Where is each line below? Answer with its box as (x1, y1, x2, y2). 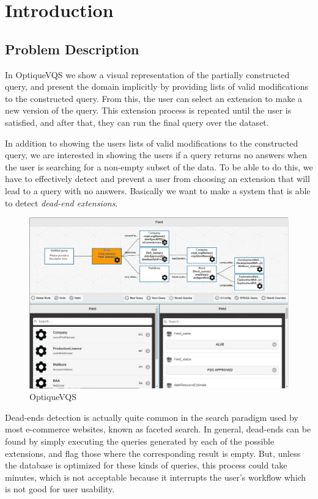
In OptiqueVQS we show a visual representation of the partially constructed (5, 68, 290, 81)
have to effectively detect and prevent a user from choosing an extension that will (5, 172, 310, 185)
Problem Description (5, 39, 139, 58)
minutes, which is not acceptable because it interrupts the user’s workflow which (5, 470, 306, 483)
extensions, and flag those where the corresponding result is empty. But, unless (5, 446, 301, 459)
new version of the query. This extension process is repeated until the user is (5, 104, 292, 117)
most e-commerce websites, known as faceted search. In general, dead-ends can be (5, 423, 311, 435)
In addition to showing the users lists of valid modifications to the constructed (5, 136, 298, 149)
